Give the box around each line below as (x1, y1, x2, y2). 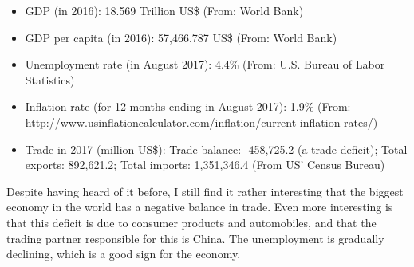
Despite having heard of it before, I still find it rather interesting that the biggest (6, 183, 404, 199)
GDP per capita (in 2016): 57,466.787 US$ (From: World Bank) (25, 29, 337, 45)
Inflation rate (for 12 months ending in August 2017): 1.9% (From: (25, 98, 351, 115)
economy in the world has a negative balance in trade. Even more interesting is (6, 198, 393, 215)
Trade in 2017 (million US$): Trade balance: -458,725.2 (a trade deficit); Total (25, 140, 408, 157)
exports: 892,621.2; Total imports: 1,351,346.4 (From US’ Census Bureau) (25, 156, 385, 173)
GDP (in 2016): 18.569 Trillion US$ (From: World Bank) (25, 2, 304, 18)
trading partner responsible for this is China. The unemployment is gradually (6, 230, 384, 246)
